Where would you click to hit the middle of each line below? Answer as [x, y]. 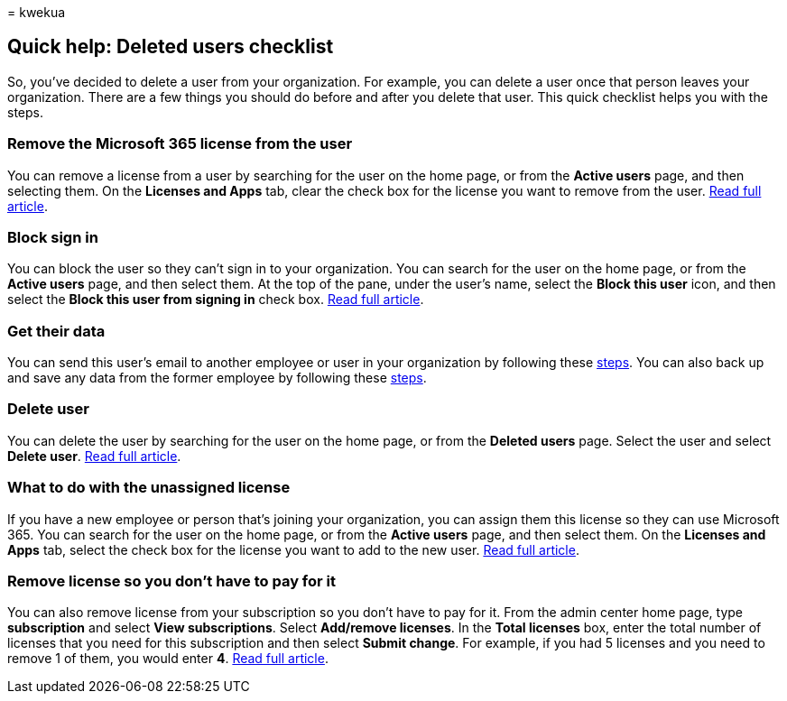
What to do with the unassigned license [149, 488]
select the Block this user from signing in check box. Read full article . [216, 300]
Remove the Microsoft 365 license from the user [180, 144]
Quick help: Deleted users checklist [171, 47]
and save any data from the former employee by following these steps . [217, 378]
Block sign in [53, 237]
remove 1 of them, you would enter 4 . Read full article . [168, 659]
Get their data [56, 331]
